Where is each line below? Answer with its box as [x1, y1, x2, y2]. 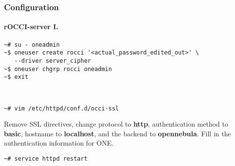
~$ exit [4, 74, 29, 81]
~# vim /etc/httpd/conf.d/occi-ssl [4, 105, 119, 112]
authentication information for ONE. [4, 138, 114, 148]
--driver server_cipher [14, 57, 91, 64]
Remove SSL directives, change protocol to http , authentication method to [4, 119, 228, 129]
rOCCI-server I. [4, 21, 58, 32]
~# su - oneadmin [4, 41, 60, 48]
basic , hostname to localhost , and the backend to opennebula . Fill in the [4, 128, 231, 138]
